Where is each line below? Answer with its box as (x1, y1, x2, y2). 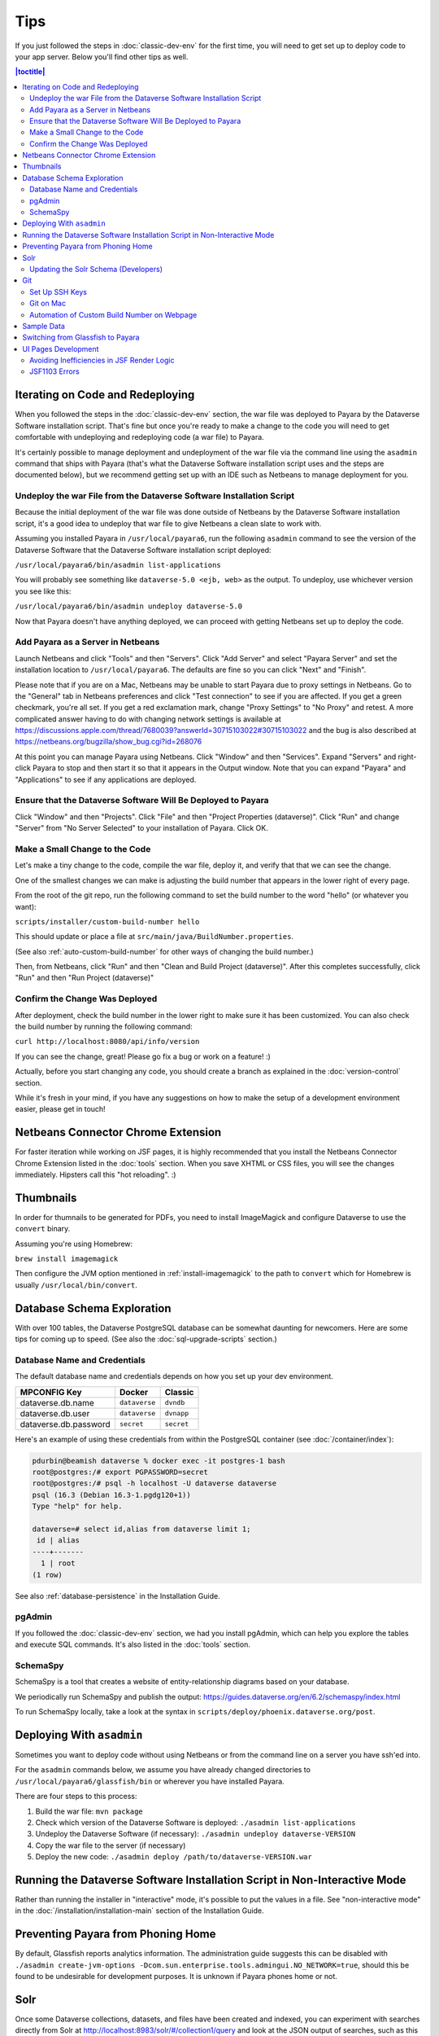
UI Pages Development (22, 344, 99, 353)
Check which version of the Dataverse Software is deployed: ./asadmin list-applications (35, 1817, 357, 1828)
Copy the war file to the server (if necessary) (35, 1841, 186, 1850)
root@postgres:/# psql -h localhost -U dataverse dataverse (32, 1479, 277, 1488)
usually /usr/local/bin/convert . (15, 1279, 137, 1290)
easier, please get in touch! (15, 1104, 106, 1114)
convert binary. (15, 1224, 71, 1234)
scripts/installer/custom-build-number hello (15, 917, 200, 926)
